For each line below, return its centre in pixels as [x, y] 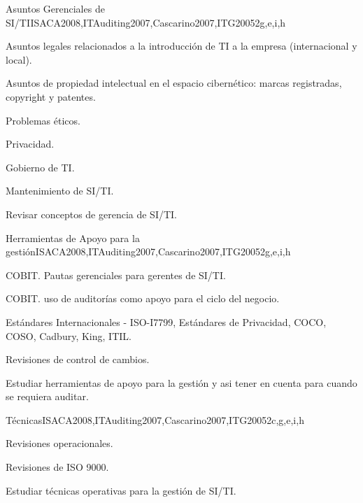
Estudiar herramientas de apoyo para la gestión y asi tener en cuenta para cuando [181, 382]
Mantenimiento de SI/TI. [60, 191]
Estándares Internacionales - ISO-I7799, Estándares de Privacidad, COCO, [166, 321]
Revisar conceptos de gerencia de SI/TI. [91, 214]
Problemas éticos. [43, 120]
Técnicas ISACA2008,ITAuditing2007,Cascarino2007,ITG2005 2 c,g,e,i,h [155, 419]
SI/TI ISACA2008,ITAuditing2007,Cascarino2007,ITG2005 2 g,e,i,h [146, 22]
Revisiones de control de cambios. [78, 359]
